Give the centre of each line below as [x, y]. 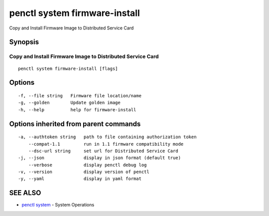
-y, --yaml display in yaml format [80, 179]
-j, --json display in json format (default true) [100, 158]
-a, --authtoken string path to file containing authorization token [107, 137]
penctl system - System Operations [58, 205]
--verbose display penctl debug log [87, 165]
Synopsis [24, 42]
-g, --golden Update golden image [69, 103]
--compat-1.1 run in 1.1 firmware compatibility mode [106, 144]
